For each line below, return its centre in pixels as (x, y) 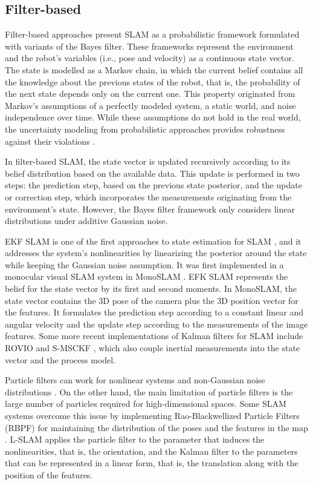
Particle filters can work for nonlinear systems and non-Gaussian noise (135, 380)
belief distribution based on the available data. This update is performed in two (152, 173)
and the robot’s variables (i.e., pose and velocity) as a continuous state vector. (150, 58)
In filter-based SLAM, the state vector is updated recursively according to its (148, 161)
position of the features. (49, 474)
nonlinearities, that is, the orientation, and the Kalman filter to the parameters (151, 451)
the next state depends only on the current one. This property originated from (150, 94)
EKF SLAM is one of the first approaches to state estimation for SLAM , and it (153, 241)
